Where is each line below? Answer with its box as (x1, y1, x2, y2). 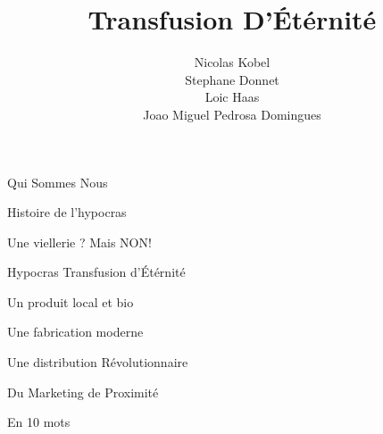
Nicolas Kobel (194, 53, 271, 71)
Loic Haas (204, 88, 260, 106)
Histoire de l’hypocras (7, 203, 127, 221)
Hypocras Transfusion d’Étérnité (7, 263, 186, 281)
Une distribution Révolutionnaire (7, 353, 188, 371)
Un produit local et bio (7, 292, 134, 311)
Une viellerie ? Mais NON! (7, 232, 152, 251)
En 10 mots (7, 413, 71, 431)
